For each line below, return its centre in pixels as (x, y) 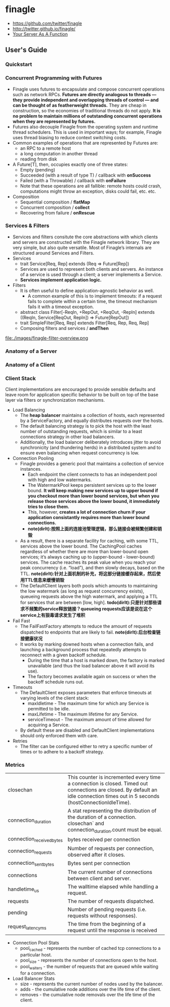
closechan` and (86, 823)
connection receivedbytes (35, 840)
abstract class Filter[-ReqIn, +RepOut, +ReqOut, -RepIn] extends (88, 312)
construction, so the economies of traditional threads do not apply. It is (87, 110)
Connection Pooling (33, 458)
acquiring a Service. (49, 725)
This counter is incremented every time (114, 777)
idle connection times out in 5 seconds (114, 796)
